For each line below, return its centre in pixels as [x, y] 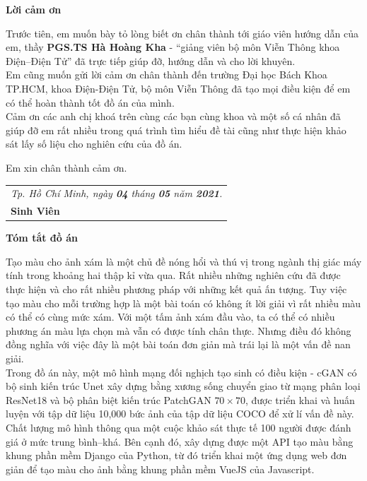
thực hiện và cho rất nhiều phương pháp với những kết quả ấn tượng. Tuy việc [176, 289]
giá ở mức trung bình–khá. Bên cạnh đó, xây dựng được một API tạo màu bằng [180, 441]
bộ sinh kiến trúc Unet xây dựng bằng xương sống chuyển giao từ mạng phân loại [183, 386]
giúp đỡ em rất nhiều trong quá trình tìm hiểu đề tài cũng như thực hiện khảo [176, 130]
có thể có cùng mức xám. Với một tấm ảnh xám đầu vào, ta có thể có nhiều [170, 317]
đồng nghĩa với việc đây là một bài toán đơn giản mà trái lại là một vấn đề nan [178, 344]
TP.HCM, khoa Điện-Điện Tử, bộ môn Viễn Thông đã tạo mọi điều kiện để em [178, 88]
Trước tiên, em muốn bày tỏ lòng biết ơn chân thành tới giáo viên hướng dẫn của [182, 33]
